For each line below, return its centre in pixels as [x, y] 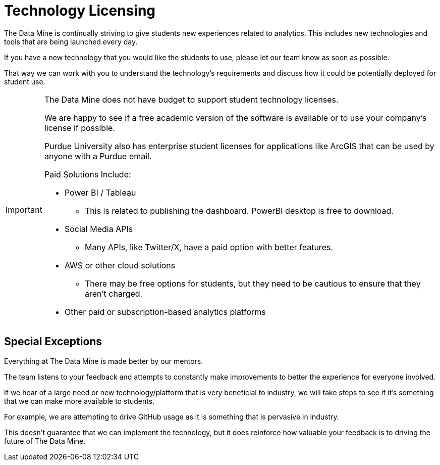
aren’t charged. [114, 293]
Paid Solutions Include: [88, 174]
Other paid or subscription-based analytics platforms [165, 312]
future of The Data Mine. [45, 441]
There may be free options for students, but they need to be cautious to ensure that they [253, 283]
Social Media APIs [99, 229]
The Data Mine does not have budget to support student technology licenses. [191, 99]
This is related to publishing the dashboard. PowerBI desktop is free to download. [239, 211]
